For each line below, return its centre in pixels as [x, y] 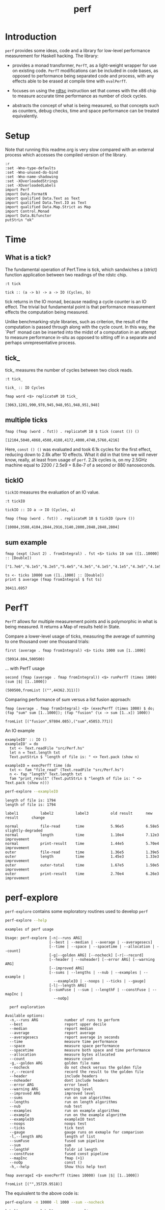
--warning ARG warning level [51, 1089]
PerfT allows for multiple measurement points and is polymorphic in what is [81, 622]
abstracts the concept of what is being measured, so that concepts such [86, 105]
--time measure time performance [64, 1041]
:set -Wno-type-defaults [30, 168]
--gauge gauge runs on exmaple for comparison [77, 1132]
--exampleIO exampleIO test [53, 1119]
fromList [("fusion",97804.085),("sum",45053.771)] [59, 721]
